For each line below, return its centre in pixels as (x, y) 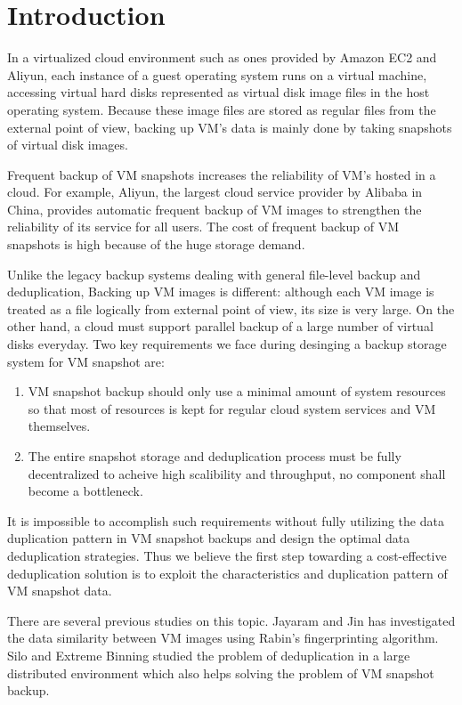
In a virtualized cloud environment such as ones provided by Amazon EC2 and (222, 57)
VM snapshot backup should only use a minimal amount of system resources (237, 391)
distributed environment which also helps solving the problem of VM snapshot (221, 673)
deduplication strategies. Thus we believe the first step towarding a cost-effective (227, 555)
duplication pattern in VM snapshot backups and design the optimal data (209, 538)
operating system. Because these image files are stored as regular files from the (222, 109)
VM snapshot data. (60, 591)
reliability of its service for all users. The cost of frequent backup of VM (203, 227)
